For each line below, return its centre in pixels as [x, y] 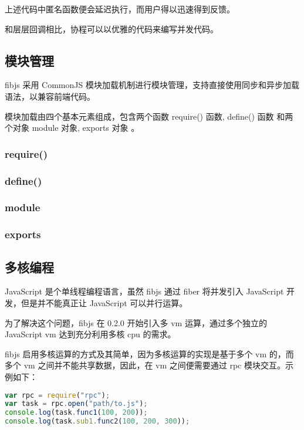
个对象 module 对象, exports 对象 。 [72, 128]
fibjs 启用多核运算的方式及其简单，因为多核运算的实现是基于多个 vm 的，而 [149, 353]
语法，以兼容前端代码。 [50, 96]
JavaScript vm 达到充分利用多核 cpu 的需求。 [90, 334]
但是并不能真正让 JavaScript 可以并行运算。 [104, 302]
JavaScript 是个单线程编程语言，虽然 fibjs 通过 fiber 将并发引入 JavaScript [144, 291]
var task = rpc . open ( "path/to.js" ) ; [76, 404]
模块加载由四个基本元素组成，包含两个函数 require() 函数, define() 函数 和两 [149, 116]
